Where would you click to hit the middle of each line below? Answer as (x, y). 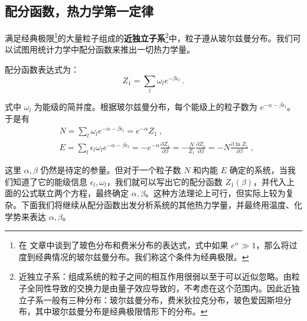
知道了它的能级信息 (50, 181)
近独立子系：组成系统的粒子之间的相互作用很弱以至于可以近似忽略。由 (155, 276)
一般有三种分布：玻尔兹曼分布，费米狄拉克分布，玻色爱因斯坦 (163, 299)
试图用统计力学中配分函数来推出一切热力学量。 (104, 49)
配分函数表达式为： (42, 69)
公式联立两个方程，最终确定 (75, 193)
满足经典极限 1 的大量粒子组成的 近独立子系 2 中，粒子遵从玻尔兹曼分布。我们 (149, 37)
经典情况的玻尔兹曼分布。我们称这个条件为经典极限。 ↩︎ (142, 256)
